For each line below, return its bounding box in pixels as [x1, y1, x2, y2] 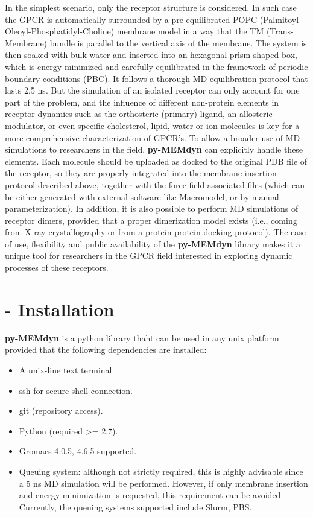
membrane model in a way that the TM [116, 25, 264, 37]
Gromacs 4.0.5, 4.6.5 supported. [19, 445, 137, 457]
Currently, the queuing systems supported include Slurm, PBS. [19, 500, 252, 513]
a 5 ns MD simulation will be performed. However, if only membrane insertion [19, 477, 308, 489]
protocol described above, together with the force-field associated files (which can [5, 178, 305, 191]
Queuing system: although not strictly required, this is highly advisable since [19, 465, 303, 477]
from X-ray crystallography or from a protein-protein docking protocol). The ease [5, 226, 306, 238]
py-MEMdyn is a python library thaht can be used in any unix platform [5, 331, 279, 344]
